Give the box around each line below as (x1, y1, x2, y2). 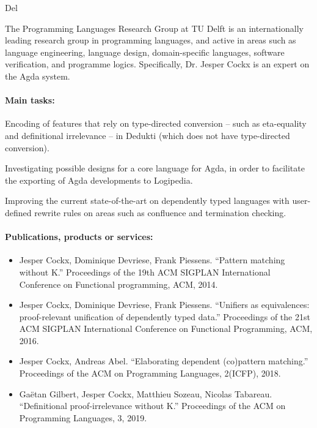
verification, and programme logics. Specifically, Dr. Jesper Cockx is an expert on (5, 58, 310, 70)
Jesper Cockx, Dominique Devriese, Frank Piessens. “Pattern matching (19, 253, 285, 266)
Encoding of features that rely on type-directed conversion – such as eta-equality (5, 117, 307, 130)
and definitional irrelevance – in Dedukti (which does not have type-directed (5, 129, 290, 141)
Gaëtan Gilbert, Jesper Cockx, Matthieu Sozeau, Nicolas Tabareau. (19, 387, 272, 400)
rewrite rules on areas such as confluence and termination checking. (34, 206, 286, 219)
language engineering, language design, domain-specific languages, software (5, 45, 285, 58)
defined (5, 206, 32, 219)
